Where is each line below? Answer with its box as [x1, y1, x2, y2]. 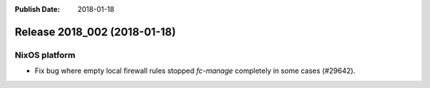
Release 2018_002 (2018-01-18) [14, 25, 177, 39]
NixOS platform [14, 49, 76, 60]
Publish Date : [14, 5, 61, 13]
